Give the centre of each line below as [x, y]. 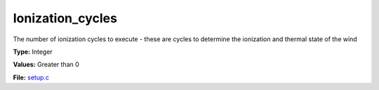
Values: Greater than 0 [46, 65]
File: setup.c [31, 77]
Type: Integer [33, 52]
